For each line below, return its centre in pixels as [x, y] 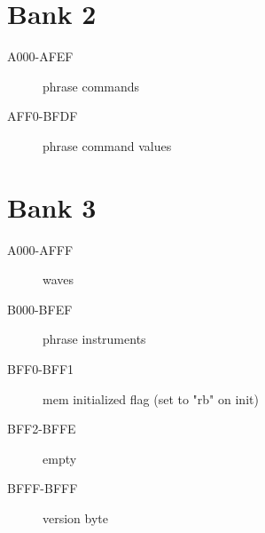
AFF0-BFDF [43, 116]
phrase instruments [94, 339]
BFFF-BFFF [43, 488]
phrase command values [107, 145]
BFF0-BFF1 [41, 369]
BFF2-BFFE [42, 429]
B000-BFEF [40, 309]
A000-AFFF [40, 249]
